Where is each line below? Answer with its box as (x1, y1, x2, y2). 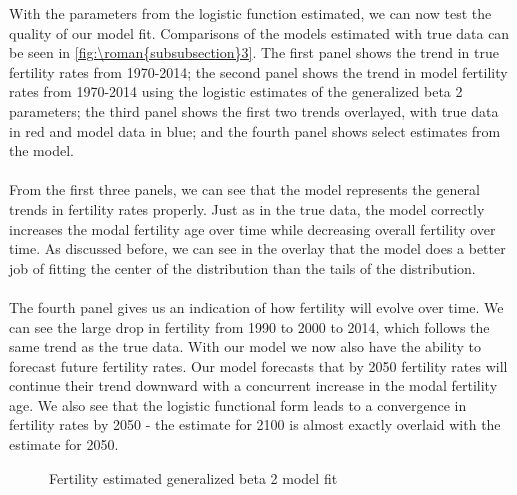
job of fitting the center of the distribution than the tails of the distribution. (9, 257, 476, 278)
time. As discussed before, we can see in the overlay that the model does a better (9, 238, 506, 259)
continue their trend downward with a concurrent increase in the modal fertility (9, 375, 498, 396)
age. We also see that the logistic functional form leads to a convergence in (9, 394, 467, 415)
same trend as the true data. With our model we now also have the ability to (9, 336, 482, 357)
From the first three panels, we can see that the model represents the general (9, 179, 480, 200)
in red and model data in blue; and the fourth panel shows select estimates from (9, 120, 501, 141)
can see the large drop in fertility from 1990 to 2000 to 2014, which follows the (9, 316, 490, 337)
